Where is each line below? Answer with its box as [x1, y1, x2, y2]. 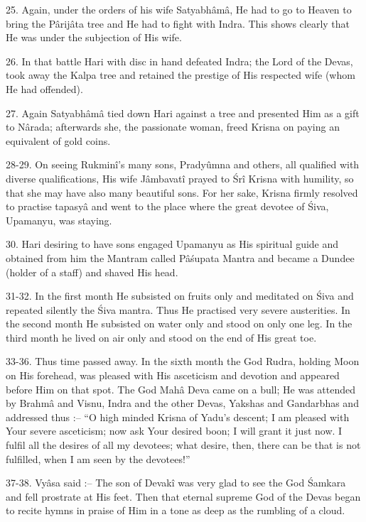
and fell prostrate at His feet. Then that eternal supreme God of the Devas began [6, 489, 361, 504]
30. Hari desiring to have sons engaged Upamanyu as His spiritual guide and [6, 236, 339, 251]
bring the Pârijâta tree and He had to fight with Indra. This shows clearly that [6, 16, 350, 31]
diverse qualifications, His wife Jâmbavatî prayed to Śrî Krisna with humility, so [6, 170, 354, 185]
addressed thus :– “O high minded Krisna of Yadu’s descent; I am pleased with [6, 409, 350, 424]
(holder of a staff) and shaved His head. [6, 264, 178, 279]
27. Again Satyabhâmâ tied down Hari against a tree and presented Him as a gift [6, 105, 360, 120]
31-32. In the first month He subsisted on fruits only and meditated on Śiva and [6, 288, 354, 303]
